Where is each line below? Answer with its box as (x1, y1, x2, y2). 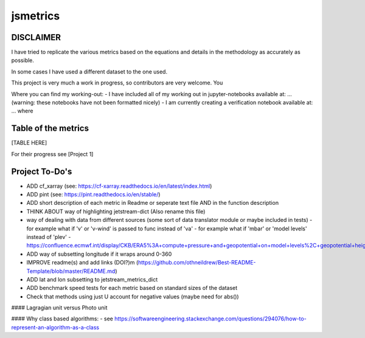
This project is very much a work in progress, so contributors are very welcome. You (11, 79, 223, 86)
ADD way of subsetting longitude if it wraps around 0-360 (26, 250, 172, 258)
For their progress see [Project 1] (11, 150, 94, 157)
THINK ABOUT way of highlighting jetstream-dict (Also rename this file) (26, 207, 206, 215)
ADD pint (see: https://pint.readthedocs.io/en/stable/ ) (26, 191, 161, 198)
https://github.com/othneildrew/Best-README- (137, 259, 256, 266)
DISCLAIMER (11, 32, 61, 43)
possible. (11, 57, 35, 64)
